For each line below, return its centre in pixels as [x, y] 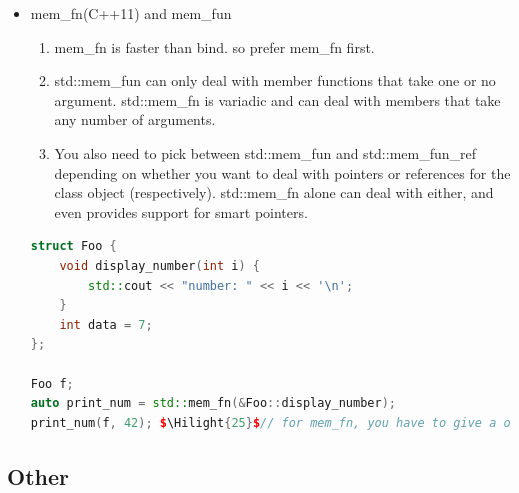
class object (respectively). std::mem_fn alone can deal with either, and [274, 192]
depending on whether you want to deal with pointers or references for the [282, 172]
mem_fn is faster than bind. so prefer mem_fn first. [214, 46]
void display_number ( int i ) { [159, 265]
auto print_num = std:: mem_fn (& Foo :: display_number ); [213, 403]
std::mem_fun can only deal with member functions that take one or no [275, 80]
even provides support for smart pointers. [181, 211]
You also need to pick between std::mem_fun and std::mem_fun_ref [265, 152]
